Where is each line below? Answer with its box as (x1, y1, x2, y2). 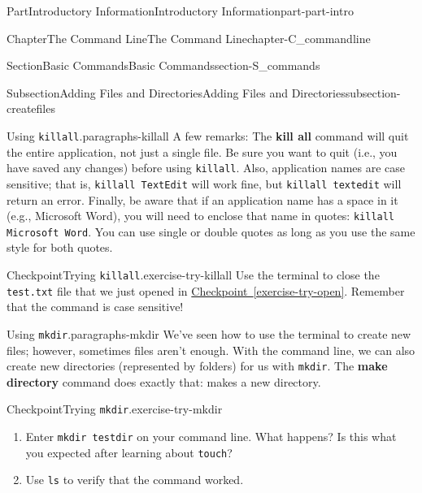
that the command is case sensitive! (7, 298, 184, 315)
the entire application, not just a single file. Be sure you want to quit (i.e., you (7, 143, 398, 160)
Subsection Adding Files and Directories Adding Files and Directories (7, 84, 346, 101)
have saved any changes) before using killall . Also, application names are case (7, 159, 406, 176)
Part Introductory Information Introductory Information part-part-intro (7, 2, 354, 19)
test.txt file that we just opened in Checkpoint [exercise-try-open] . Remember (7, 282, 405, 299)
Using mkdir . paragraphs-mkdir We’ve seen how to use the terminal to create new (7, 325, 411, 342)
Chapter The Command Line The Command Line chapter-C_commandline (7, 29, 371, 46)
